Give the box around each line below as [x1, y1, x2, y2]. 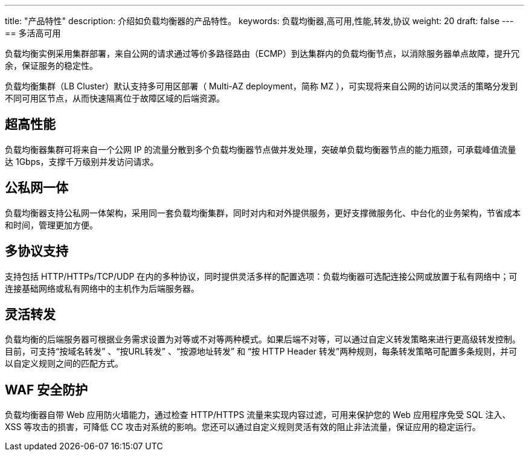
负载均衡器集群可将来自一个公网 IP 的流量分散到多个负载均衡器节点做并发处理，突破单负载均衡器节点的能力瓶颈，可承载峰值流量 [5, 144, 516, 155]
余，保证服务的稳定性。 [5, 60, 98, 71]
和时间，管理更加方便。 [5, 219, 98, 230]
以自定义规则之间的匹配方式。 [5, 358, 123, 369]
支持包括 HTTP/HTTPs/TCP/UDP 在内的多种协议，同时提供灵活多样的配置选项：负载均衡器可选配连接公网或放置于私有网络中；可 [5, 271, 518, 281]
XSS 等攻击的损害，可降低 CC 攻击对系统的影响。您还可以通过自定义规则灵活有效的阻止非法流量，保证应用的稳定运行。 [5, 422, 481, 432]
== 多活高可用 [5, 28, 61, 38]
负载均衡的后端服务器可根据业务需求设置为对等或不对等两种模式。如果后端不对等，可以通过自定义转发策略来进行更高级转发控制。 [5, 334, 521, 345]
